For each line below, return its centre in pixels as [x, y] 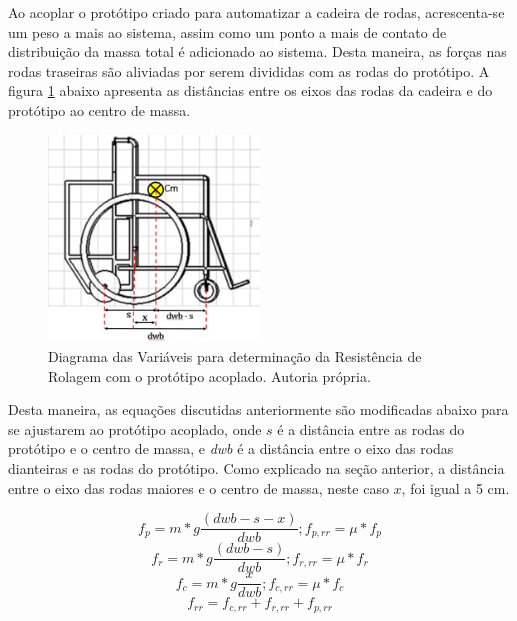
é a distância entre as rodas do [371, 428]
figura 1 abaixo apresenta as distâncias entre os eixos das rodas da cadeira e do [250, 90]
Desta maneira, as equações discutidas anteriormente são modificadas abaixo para [258, 409]
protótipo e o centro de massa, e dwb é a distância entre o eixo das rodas [231, 448]
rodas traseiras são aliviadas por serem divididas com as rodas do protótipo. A [249, 70]
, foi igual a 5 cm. [455, 487]
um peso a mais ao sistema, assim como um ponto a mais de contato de [227, 31]
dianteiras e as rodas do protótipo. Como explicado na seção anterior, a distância [256, 467]
